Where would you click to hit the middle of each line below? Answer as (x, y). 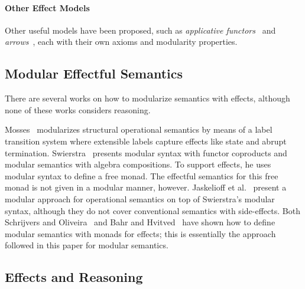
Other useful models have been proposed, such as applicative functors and (140, 30)
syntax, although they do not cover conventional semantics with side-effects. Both (152, 210)
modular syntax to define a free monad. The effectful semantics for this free (142, 175)
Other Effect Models (47, 7)
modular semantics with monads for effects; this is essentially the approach (140, 233)
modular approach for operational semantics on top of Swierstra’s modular (140, 198)
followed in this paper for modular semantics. (87, 245)
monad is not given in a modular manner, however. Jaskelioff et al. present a (146, 187)
